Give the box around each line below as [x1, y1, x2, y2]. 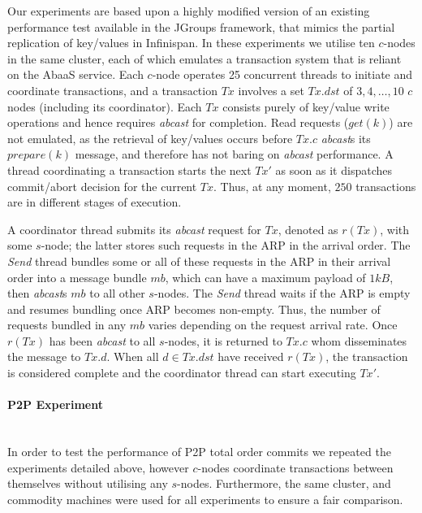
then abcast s [7, 285, 67, 302]
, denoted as [278, 220, 338, 237]
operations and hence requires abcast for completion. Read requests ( [7, 114, 349, 131]
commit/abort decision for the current [7, 177, 197, 194]
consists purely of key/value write [222, 98, 390, 115]
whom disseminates [311, 332, 407, 349]
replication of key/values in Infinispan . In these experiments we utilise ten [7, 34, 375, 51]
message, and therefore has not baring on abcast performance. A [75, 146, 394, 163]
